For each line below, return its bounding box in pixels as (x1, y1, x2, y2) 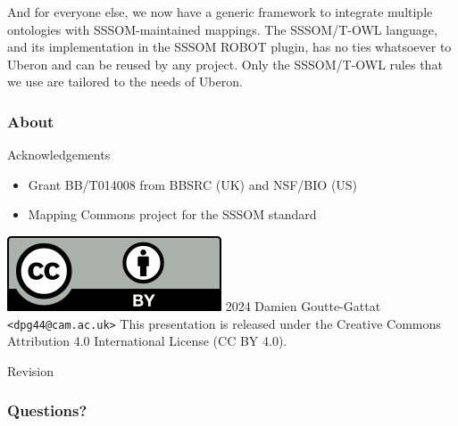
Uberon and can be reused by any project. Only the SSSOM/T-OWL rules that (7, 54, 443, 73)
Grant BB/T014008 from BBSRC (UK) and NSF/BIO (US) (28, 175, 358, 193)
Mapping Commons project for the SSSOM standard (28, 205, 317, 224)
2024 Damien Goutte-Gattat (225, 296, 381, 315)
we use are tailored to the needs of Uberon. (7, 72, 243, 91)
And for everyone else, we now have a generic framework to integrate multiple (7, 3, 433, 20)
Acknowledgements (7, 145, 111, 164)
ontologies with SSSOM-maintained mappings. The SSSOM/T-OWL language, (7, 20, 437, 38)
